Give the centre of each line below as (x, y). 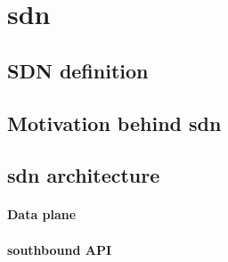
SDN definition (78, 70)
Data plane (42, 214)
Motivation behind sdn (114, 123)
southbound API (60, 249)
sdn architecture (84, 175)
